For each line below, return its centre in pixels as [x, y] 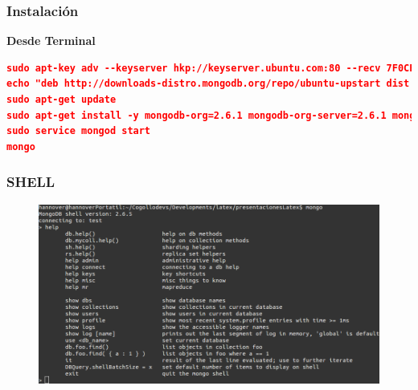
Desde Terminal [51, 41]
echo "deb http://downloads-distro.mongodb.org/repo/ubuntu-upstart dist [208, 84]
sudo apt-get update [61, 100]
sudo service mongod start [79, 131]
